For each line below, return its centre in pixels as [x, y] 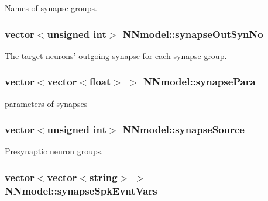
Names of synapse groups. [51, 8]
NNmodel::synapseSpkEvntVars [81, 190]
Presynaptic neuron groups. [54, 151]
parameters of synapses [46, 103]
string [103, 177]
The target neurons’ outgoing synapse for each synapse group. [116, 55]
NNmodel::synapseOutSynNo [193, 34]
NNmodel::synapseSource [183, 129]
